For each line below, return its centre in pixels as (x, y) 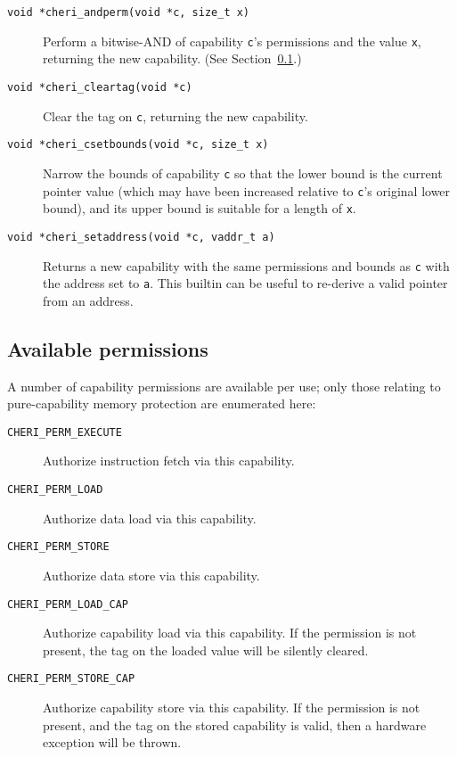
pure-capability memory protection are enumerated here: (162, 403)
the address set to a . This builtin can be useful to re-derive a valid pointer (245, 283)
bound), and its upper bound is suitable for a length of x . (200, 208)
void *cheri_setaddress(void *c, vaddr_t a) (141, 237)
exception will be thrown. (112, 742)
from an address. (88, 300)
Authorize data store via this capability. (151, 575)
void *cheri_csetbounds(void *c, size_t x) (138, 145)
